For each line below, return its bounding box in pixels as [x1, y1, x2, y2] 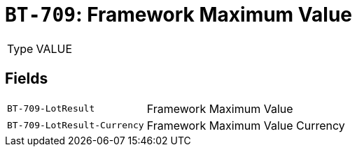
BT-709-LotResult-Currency [7, 120, 144, 131]
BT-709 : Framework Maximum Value [5, 3, 352, 26]
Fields [5, 70, 48, 88]
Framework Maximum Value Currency [146, 118, 345, 132]
